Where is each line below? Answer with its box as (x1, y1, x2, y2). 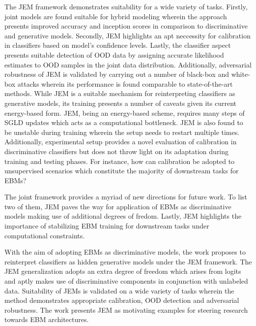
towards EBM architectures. (4, 314, 89, 325)
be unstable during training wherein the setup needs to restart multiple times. (4, 127, 240, 137)
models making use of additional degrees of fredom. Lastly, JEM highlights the (4, 211, 242, 221)
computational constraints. (4, 230, 85, 240)
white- (231, 69, 250, 79)
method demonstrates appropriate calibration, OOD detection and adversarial (4, 295, 239, 305)
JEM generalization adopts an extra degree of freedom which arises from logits (4, 266, 241, 276)
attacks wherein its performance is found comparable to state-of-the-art (17, 78, 233, 89)
